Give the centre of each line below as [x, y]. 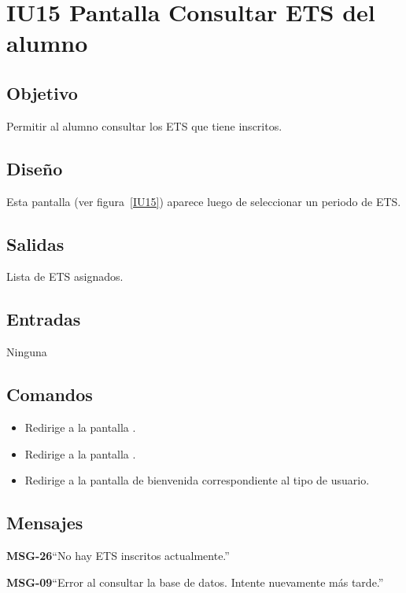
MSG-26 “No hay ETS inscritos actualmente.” [118, 555]
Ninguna [27, 352]
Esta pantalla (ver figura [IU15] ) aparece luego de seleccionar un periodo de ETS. [204, 201]
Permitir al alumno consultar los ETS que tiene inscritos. [144, 125]
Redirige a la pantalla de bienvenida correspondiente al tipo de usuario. [197, 480]
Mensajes [45, 523]
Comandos [50, 394]
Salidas [35, 243]
